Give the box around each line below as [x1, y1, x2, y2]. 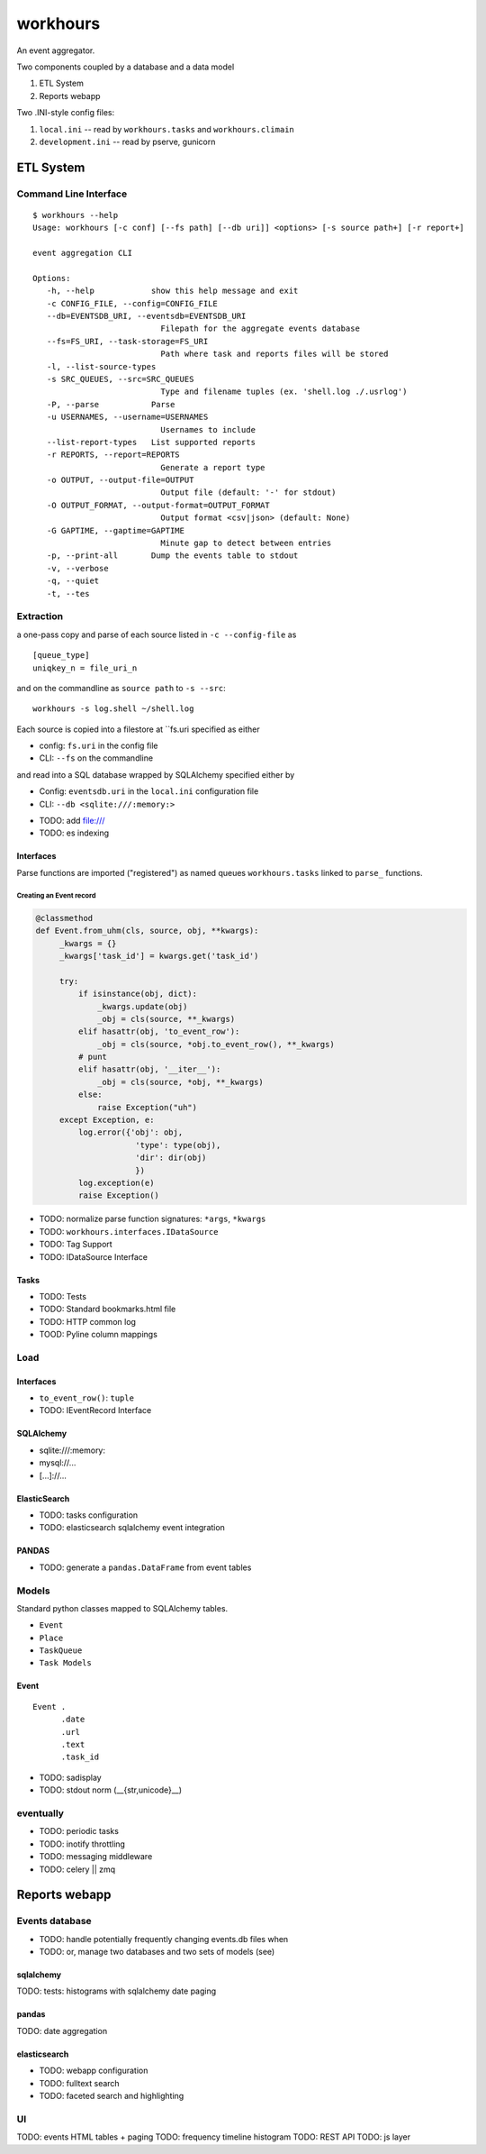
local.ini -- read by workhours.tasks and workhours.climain [39, 123, 294, 134]
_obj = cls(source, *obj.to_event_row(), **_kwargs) [97, 1039, 335, 1049]
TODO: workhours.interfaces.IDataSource [39, 1226, 219, 1237]
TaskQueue [39, 1646, 83, 1656]
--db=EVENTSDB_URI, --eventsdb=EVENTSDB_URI [46, 311, 247, 321]
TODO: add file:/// [39, 816, 105, 826]
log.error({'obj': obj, [77, 1127, 184, 1137]
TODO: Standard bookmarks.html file [39, 1303, 176, 1315]
